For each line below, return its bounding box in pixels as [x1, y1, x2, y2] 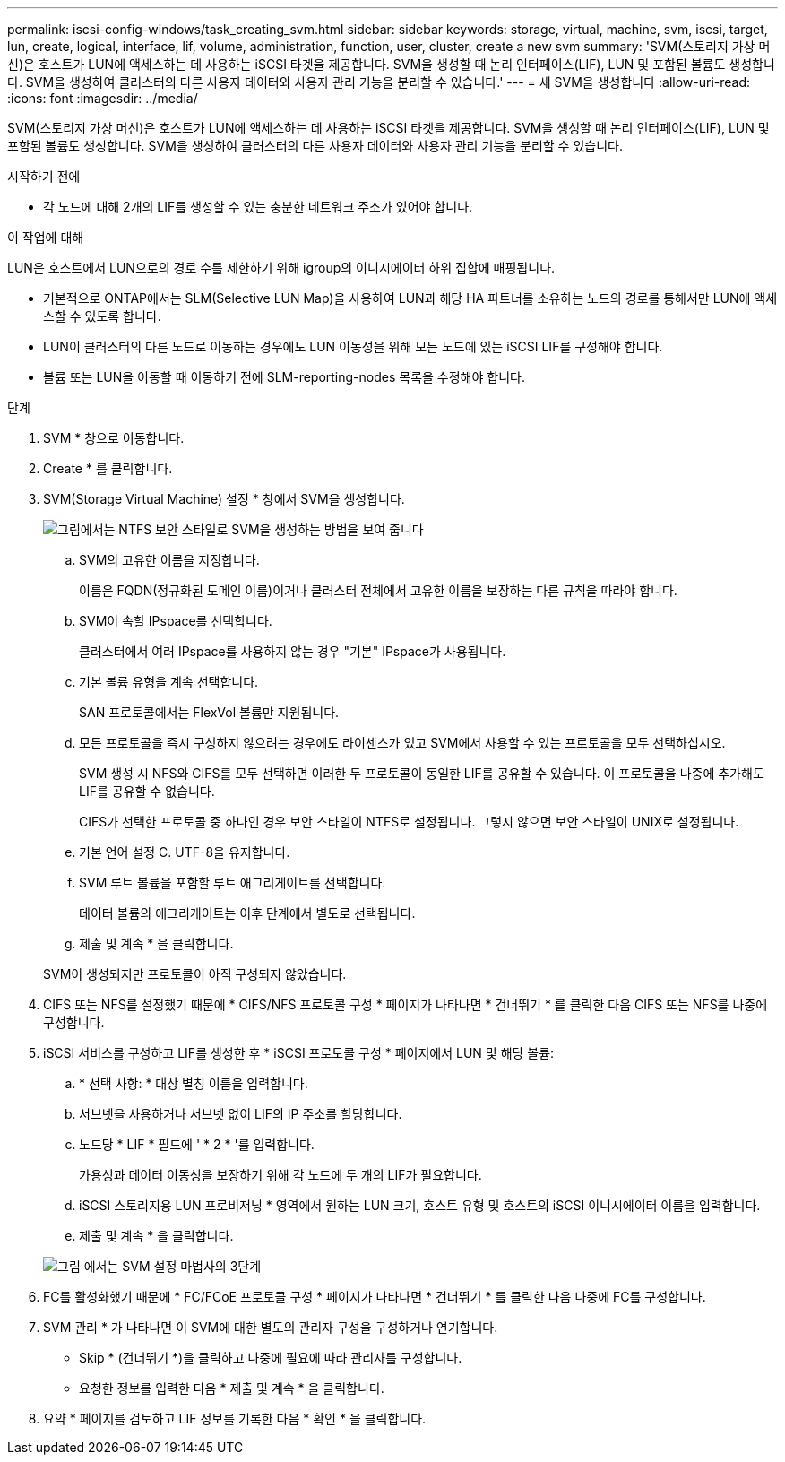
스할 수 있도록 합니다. [43, 308, 161, 324]
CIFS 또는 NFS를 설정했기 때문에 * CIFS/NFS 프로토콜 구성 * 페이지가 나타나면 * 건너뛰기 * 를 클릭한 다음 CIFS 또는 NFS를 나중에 [43, 997, 768, 1012]
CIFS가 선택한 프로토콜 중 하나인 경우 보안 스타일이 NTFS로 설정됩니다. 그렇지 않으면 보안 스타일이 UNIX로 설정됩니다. [79, 814, 739, 829]
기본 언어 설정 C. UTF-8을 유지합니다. [79, 844, 290, 860]
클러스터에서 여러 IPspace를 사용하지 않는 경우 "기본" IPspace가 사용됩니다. [79, 644, 506, 659]
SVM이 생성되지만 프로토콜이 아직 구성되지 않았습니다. [43, 966, 347, 982]
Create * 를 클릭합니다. [43, 461, 173, 476]
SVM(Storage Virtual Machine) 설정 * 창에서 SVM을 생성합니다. [43, 491, 405, 506]
